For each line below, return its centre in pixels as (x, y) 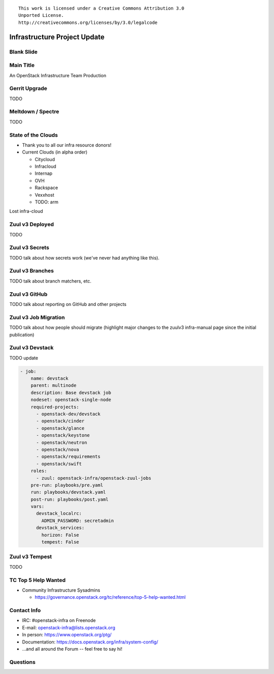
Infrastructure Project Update (57, 37)
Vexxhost (44, 195)
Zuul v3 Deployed (32, 225)
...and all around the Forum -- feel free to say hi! (72, 649)
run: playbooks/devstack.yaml (68, 492)
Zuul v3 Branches (32, 271)
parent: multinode (54, 386)
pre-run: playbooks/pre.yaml (67, 485)
